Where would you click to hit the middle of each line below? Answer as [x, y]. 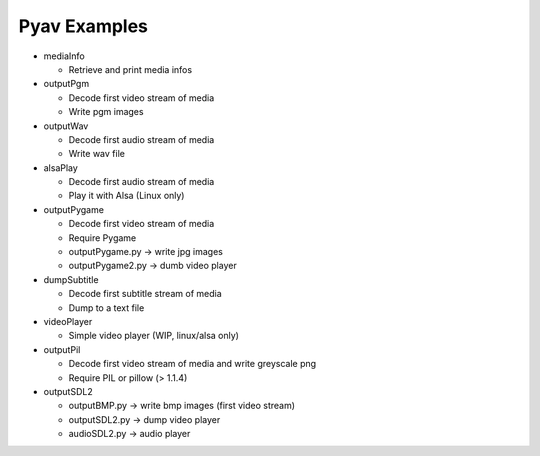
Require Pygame [102, 237]
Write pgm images [106, 112]
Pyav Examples [83, 26]
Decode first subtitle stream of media [145, 294]
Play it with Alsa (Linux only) [126, 196]
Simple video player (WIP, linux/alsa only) [154, 336]
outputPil [62, 349]
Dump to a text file [106, 307]
